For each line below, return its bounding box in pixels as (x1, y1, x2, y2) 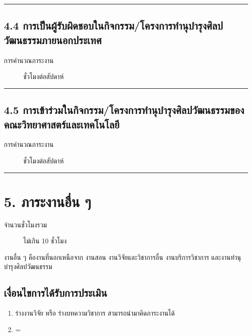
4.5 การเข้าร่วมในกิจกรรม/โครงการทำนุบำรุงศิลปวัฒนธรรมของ (4, 102, 244, 117)
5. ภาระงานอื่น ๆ (4, 191, 91, 211)
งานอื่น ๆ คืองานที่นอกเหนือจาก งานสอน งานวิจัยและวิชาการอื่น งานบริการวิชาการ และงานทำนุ (4, 252, 241, 262)
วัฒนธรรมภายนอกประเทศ (4, 32, 102, 47)
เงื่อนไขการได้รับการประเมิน (4, 285, 107, 300)
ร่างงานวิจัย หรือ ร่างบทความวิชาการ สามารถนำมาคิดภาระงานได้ (15, 308, 175, 318)
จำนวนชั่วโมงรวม (4, 219, 47, 229)
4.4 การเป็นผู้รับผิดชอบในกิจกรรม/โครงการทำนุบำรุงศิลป (4, 18, 223, 33)
